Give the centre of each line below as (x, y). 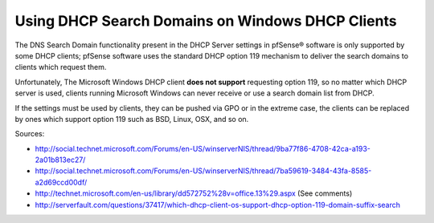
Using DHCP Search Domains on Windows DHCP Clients (206, 21)
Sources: (30, 134)
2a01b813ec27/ (60, 160)
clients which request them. (61, 67)
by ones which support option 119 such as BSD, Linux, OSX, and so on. (132, 119)
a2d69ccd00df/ (61, 182)
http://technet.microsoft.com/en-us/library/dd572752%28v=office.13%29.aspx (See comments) (194, 193)
